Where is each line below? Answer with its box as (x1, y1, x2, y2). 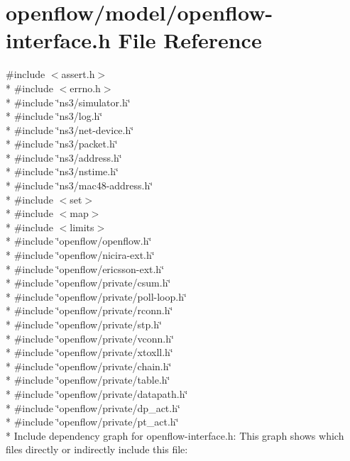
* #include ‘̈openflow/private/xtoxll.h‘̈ (6, 345, 173, 360)
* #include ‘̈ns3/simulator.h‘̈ (6, 94, 131, 109)
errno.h (70, 80, 101, 95)
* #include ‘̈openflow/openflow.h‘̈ (6, 233, 152, 248)
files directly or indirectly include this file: (6, 442, 188, 457)
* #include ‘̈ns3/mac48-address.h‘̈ (6, 178, 153, 193)
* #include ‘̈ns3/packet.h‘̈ (6, 136, 118, 151)
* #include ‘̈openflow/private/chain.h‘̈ (6, 358, 172, 373)
